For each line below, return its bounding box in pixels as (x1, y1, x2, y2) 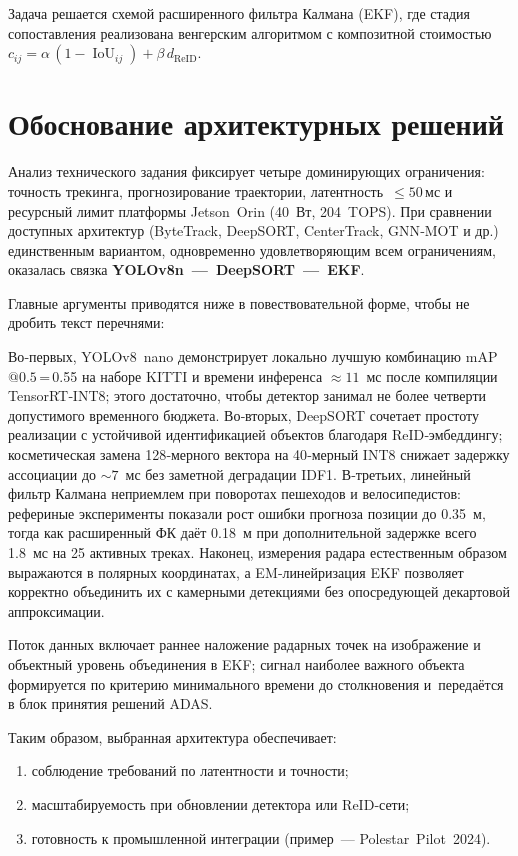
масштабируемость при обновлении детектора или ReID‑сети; (31, 793, 410, 814)
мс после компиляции (366, 365, 498, 386)
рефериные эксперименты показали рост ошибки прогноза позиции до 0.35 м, (8, 502, 486, 523)
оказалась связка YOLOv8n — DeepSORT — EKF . (8, 259, 365, 280)
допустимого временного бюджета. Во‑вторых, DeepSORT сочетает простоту (8, 404, 480, 425)
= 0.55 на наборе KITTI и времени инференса (39, 365, 323, 386)
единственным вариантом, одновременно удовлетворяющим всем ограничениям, (8, 239, 497, 260)
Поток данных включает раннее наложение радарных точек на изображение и (8, 634, 481, 655)
